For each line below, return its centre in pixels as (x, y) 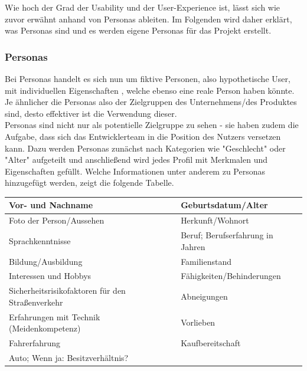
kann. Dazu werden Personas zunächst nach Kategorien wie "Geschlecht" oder (145, 148)
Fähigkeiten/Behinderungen (231, 276)
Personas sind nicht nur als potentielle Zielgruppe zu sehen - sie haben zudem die (152, 125)
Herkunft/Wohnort (215, 220)
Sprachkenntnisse (40, 240)
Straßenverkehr (36, 302)
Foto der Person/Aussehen (57, 220)
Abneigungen (204, 296)
